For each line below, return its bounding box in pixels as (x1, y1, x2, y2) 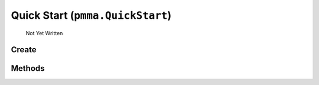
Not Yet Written (25, 29, 63, 36)
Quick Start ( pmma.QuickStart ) (11, 9, 171, 22)
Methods (11, 63, 45, 73)
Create (11, 45, 37, 55)
